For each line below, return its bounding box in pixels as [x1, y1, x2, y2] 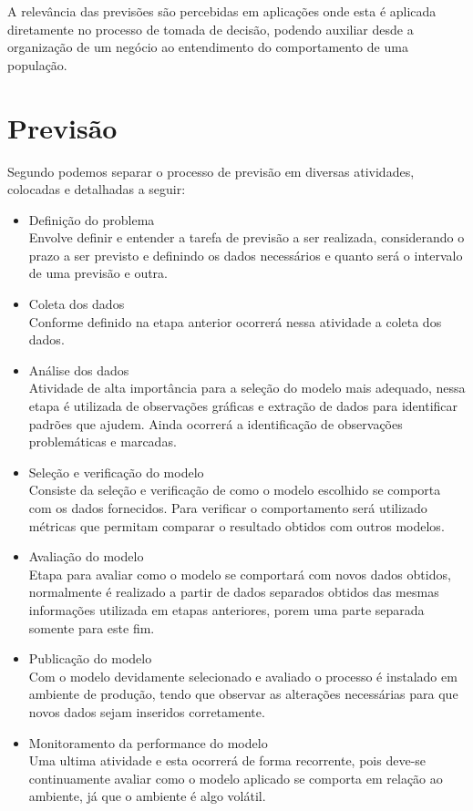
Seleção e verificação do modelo [28, 462, 204, 481]
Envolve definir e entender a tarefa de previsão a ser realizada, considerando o [28, 228, 465, 247]
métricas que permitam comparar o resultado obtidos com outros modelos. [28, 516, 445, 535]
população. [7, 55, 67, 74]
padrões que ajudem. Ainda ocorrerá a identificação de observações [28, 414, 403, 433]
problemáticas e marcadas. [28, 432, 177, 451]
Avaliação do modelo [28, 547, 144, 566]
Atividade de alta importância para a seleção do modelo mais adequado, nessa [28, 378, 466, 397]
